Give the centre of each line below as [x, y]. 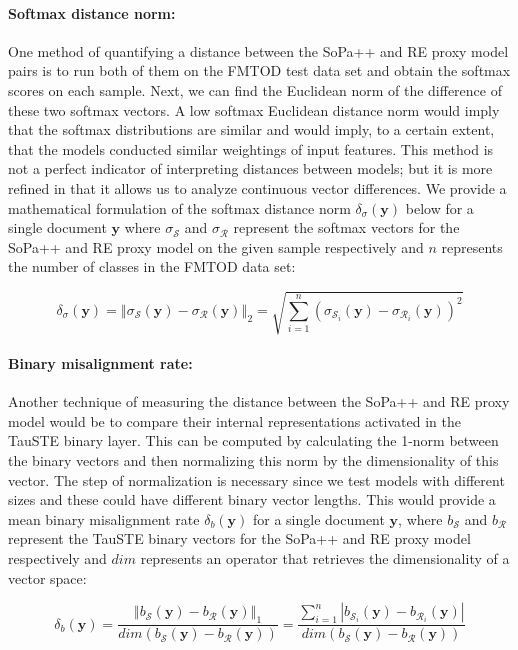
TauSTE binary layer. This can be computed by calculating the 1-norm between [253, 440]
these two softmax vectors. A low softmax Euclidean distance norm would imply [254, 109]
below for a [439, 207]
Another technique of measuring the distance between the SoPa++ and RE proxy [259, 401]
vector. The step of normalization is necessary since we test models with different [256, 479]
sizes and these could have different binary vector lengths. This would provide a [252, 499]
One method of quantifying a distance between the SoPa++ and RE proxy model [258, 50]
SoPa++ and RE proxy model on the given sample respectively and [216, 246]
